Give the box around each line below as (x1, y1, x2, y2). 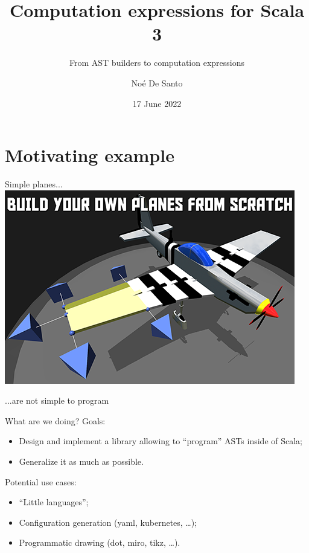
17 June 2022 (132, 97, 182, 109)
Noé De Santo (131, 76, 183, 89)
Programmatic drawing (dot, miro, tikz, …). (19, 536, 180, 549)
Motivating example (5, 143, 174, 167)
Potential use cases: (5, 475, 77, 488)
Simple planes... (5, 178, 63, 190)
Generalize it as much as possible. (19, 455, 144, 467)
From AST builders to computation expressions (69, 56, 244, 69)
